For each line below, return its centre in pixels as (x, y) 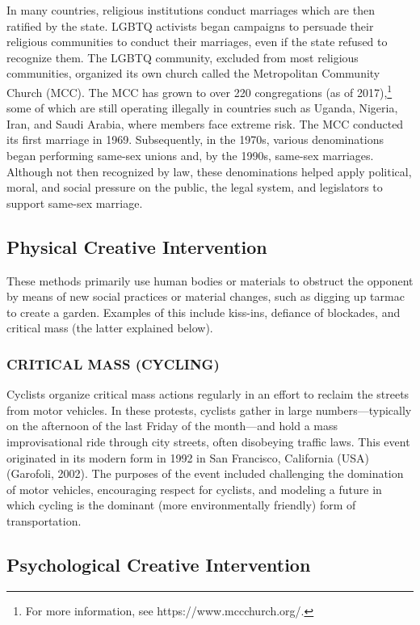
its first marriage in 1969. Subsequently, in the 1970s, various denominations (195, 139)
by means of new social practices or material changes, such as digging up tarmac (206, 296)
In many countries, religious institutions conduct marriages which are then (191, 10)
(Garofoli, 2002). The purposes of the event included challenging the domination (205, 473)
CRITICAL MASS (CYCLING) (113, 363)
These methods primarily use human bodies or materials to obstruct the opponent (210, 280)
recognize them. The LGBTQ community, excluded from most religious (183, 57)
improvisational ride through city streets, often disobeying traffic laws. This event (208, 441)
